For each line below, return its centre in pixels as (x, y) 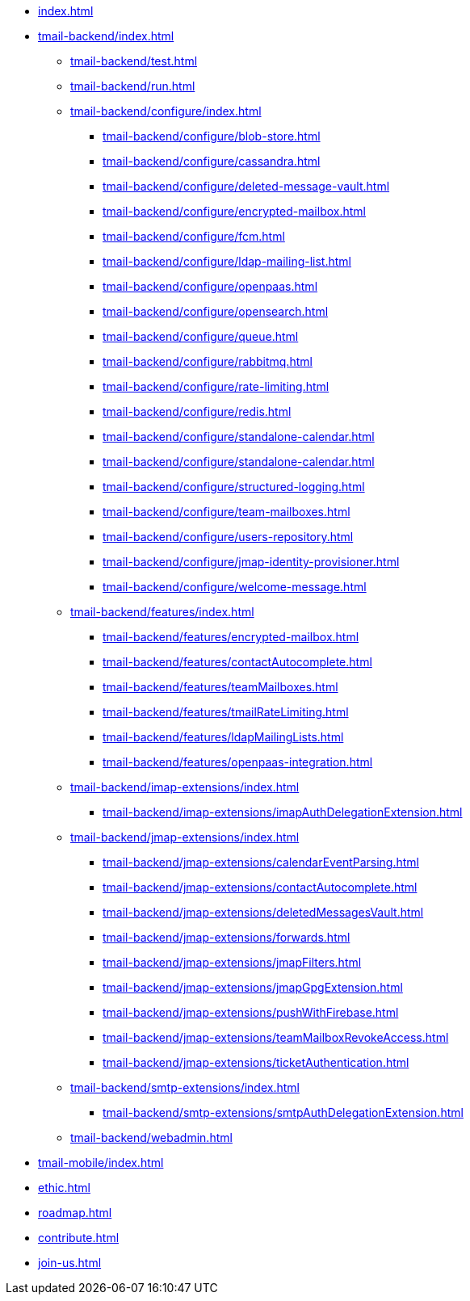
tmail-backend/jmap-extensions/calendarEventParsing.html (261, 862)
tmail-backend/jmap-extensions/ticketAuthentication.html (256, 1062)
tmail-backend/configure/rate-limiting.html (216, 386)
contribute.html (79, 1238)
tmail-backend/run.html (133, 86)
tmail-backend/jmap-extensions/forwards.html (227, 937)
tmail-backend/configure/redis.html (197, 411)
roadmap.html (75, 1213)
